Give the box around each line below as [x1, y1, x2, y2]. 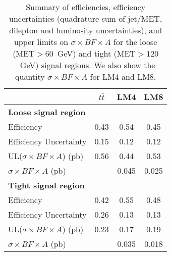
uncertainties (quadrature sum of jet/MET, [9, 13, 162, 24]
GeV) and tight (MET [57, 47, 136, 59]
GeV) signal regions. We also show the [20, 59, 155, 71]
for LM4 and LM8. [90, 71, 156, 82]
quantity [15, 71, 45, 82]
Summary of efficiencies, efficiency [26, 1, 146, 13]
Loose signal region [8, 106, 86, 118]
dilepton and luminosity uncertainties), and [9, 24, 162, 36]
